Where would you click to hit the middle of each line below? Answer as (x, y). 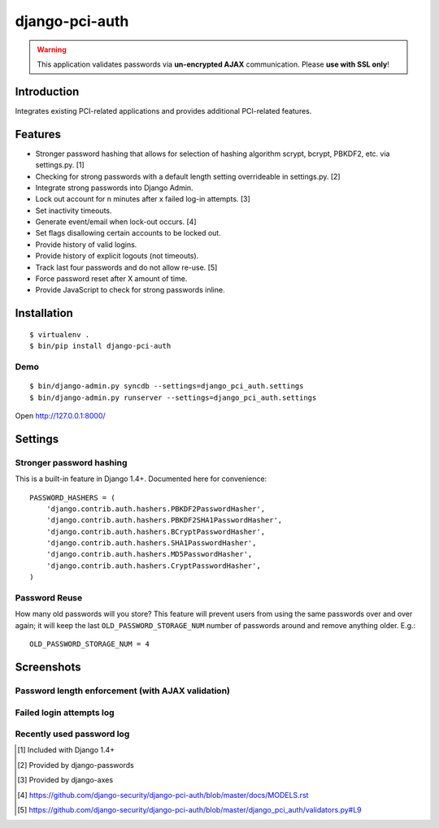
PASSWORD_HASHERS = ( (72, 497)
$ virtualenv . (60, 334)
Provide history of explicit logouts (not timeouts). (117, 256)
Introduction (47, 91)
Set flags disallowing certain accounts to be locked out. (128, 233)
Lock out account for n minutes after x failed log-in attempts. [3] (143, 199)
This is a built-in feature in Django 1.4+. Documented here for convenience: (141, 479)
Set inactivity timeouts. (74, 210)
